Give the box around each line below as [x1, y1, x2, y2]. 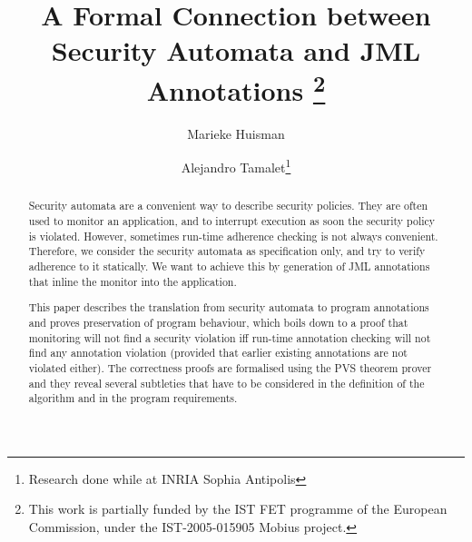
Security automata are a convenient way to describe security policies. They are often [28, 198, 428, 213]
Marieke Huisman [187, 123, 285, 143]
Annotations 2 [146, 67, 326, 108]
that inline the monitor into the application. [28, 273, 237, 289]
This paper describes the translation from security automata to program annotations [28, 300, 429, 315]
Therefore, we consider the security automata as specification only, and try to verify [28, 243, 426, 259]
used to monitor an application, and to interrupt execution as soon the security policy [28, 213, 436, 229]
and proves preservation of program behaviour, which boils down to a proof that [28, 314, 408, 330]
